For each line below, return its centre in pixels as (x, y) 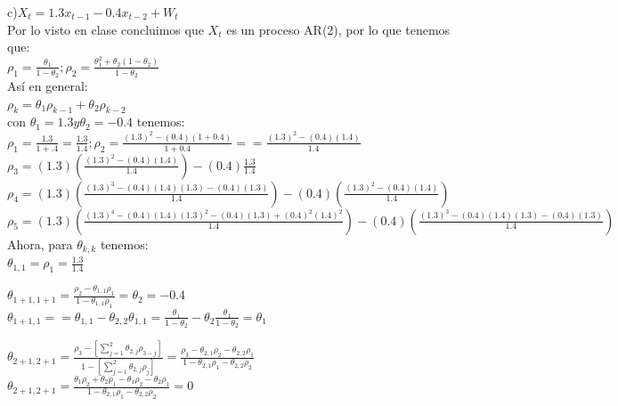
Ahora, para (40, 244)
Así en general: (48, 85)
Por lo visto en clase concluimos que (106, 29)
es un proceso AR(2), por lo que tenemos (338, 29)
